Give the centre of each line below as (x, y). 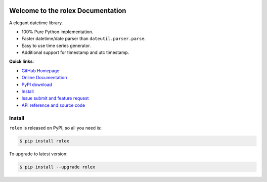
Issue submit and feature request (55, 98)
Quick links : (22, 61)
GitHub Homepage (41, 70)
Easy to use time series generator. (56, 45)
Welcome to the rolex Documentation (67, 11)
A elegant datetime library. (36, 23)
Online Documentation (44, 78)
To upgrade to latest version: (38, 154)
